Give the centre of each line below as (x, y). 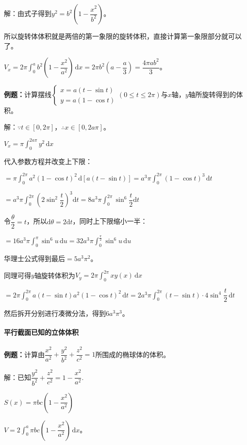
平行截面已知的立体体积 (41, 332)
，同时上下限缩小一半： (110, 221)
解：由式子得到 (28, 13)
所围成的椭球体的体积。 (133, 354)
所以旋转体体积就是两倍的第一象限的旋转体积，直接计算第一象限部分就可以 (123, 36)
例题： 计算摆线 (28, 94)
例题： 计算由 (24, 354)
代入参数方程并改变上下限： (48, 161)
